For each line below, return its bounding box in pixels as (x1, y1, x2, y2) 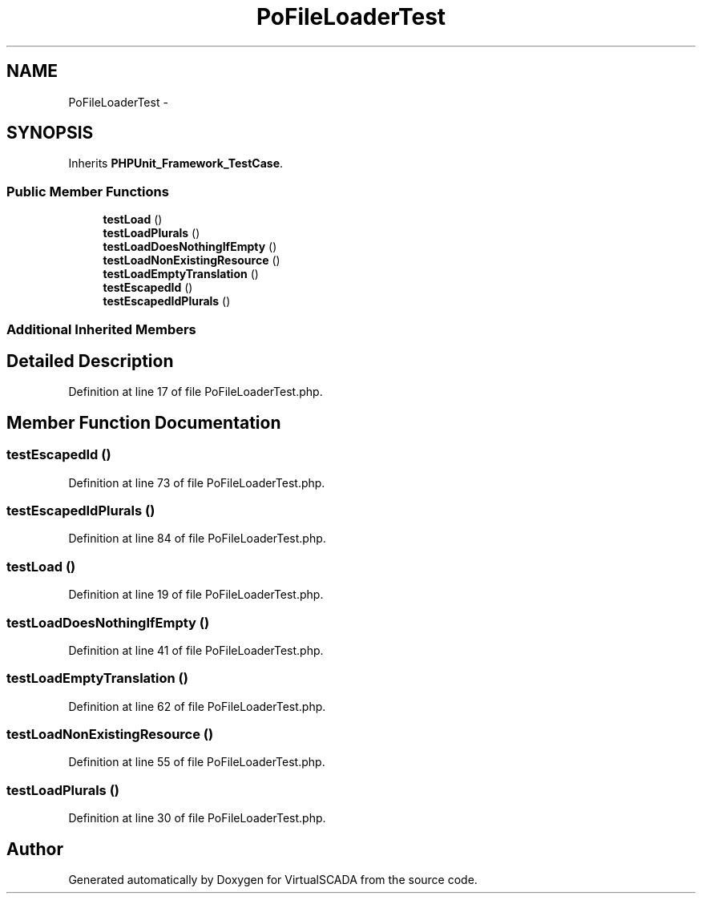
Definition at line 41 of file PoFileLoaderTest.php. (68, 643, 324, 657)
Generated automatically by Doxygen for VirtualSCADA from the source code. (68, 872, 478, 886)
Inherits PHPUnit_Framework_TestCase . (68, 156, 284, 171)
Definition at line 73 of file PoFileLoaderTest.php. (68, 475, 325, 490)
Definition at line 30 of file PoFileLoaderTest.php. (68, 811, 326, 825)
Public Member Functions (6, 183, 169, 200)
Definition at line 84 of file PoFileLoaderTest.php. (68, 531, 326, 546)
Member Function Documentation (6, 412, 281, 433)
